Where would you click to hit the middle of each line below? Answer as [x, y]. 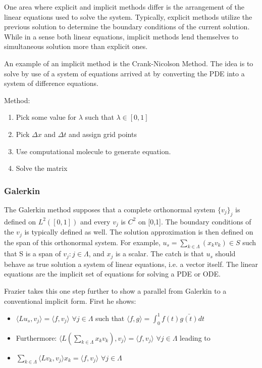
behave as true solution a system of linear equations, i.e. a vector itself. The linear [131, 264]
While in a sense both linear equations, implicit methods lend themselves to [121, 36]
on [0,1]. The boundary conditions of [195, 221]
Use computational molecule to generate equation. [93, 151]
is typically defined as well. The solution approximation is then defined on [139, 232]
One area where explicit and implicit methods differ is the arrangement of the [124, 7]
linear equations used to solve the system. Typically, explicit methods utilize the [128, 16]
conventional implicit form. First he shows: [70, 301]
